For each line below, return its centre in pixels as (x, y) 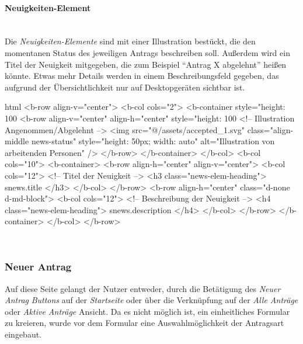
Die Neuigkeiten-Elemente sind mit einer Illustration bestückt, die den (130, 41)
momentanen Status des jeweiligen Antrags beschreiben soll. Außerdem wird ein (147, 52)
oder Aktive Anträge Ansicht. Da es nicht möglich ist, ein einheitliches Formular (147, 311)
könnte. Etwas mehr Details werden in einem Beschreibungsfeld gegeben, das (142, 76)
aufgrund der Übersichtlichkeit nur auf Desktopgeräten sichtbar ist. (125, 87)
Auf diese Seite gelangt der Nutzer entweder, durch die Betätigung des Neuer (143, 288)
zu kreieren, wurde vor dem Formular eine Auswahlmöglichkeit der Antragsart (144, 323)
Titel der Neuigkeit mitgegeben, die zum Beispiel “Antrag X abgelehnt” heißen (146, 64)
